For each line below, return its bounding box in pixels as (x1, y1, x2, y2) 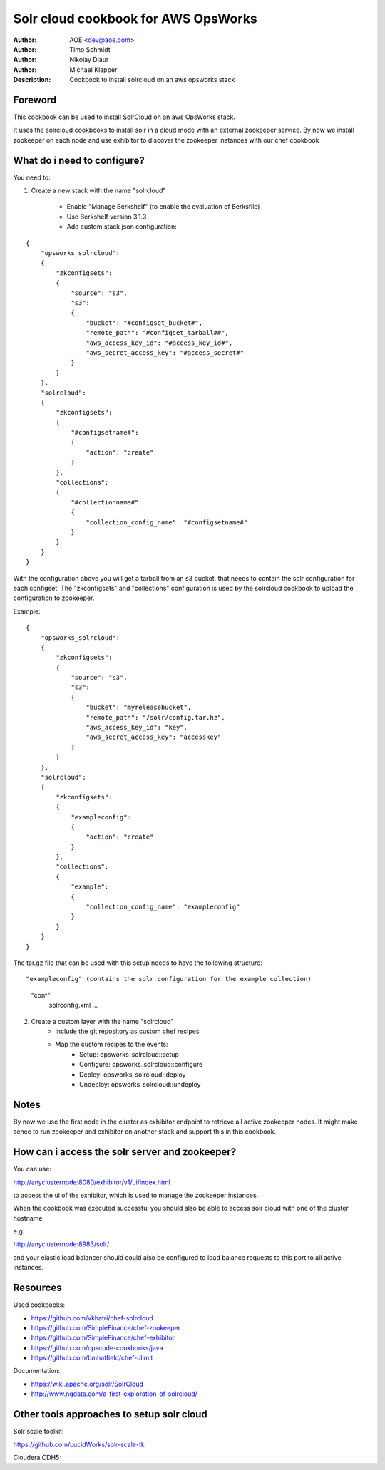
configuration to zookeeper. (13, 594, 95, 602)
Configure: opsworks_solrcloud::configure (79, 1060, 203, 1069)
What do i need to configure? (13, 154, 145, 167)
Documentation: (13, 1367, 61, 1375)
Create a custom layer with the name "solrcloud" (31, 1017, 174, 1025)
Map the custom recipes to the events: (55, 1040, 168, 1049)
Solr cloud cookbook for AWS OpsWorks (13, 11, 258, 26)
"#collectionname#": (71, 498, 143, 506)
